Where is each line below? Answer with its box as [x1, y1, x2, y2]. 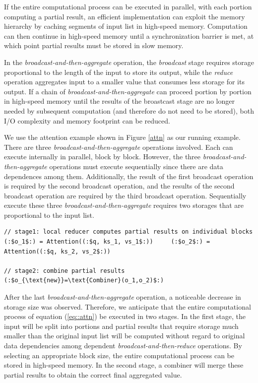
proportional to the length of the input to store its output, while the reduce [4, 66, 233, 77]
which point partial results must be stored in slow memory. [4, 40, 184, 51]
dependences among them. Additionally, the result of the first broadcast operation [4, 171, 254, 181]
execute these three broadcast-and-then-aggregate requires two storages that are [4, 200, 244, 210]
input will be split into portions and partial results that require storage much [4, 320, 239, 331]
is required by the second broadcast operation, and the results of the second [4, 181, 235, 191]
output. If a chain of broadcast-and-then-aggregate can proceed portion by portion [4, 86, 252, 96]
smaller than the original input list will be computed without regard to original [4, 330, 245, 341]
